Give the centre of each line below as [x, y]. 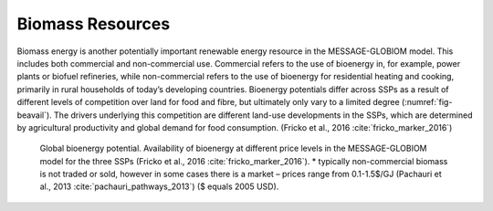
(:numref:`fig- [427, 102]
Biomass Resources [94, 24]
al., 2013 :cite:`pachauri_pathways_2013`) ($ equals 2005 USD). [159, 186]
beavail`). [34, 115]
